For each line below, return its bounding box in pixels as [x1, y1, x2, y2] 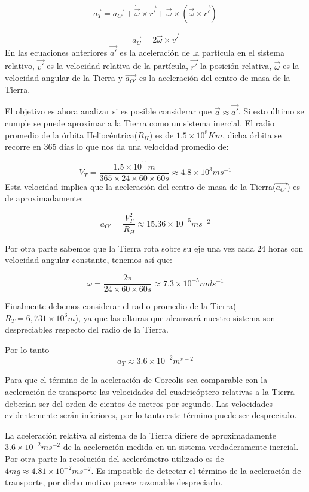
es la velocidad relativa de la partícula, [47, 59, 188, 72]
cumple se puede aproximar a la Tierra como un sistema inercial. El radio [5, 117, 274, 129]
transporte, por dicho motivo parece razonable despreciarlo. [5, 476, 223, 488]
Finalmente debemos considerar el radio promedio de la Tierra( [5, 300, 237, 312]
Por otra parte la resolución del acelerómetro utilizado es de [5, 452, 224, 464]
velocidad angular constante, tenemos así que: [5, 253, 172, 266]
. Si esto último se [238, 105, 304, 117]
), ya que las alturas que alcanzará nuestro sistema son [75, 311, 276, 324]
